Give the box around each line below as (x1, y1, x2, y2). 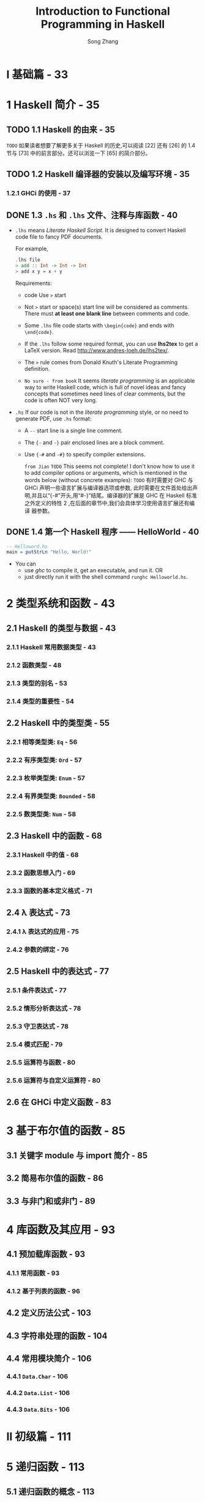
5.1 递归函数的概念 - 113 (6, 1486, 95, 1496)
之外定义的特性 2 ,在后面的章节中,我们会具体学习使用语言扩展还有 (24, 499, 190, 507)
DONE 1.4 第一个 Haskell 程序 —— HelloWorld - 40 (6, 527, 199, 537)
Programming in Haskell (40, 17, 165, 31)
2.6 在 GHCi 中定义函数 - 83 (6, 1097, 111, 1108)
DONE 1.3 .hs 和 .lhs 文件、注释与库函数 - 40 (6, 210, 178, 220)
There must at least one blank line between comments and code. (24, 309, 190, 317)
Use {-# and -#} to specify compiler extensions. (24, 450, 146, 458)
